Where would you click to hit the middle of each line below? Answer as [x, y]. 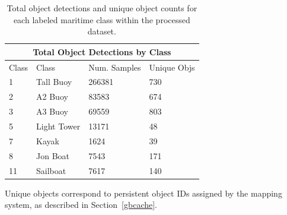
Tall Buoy [54, 82]
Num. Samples [115, 67]
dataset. [102, 31]
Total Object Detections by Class [102, 51]
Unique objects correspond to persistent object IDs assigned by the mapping [143, 193]
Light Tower [58, 126]
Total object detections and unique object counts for [102, 8]
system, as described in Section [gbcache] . [81, 205]
